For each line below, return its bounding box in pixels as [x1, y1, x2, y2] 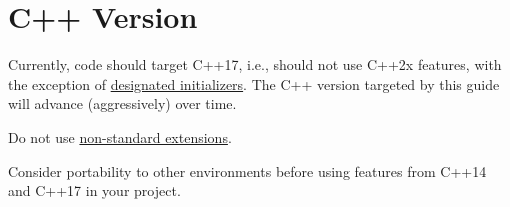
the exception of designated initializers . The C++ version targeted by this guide [8, 73, 500, 94]
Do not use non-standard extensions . [8, 126, 232, 147]
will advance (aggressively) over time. [8, 93, 237, 114]
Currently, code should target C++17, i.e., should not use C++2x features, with [8, 54, 502, 75]
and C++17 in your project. [8, 180, 181, 201]
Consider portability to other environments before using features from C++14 [8, 160, 487, 181]
